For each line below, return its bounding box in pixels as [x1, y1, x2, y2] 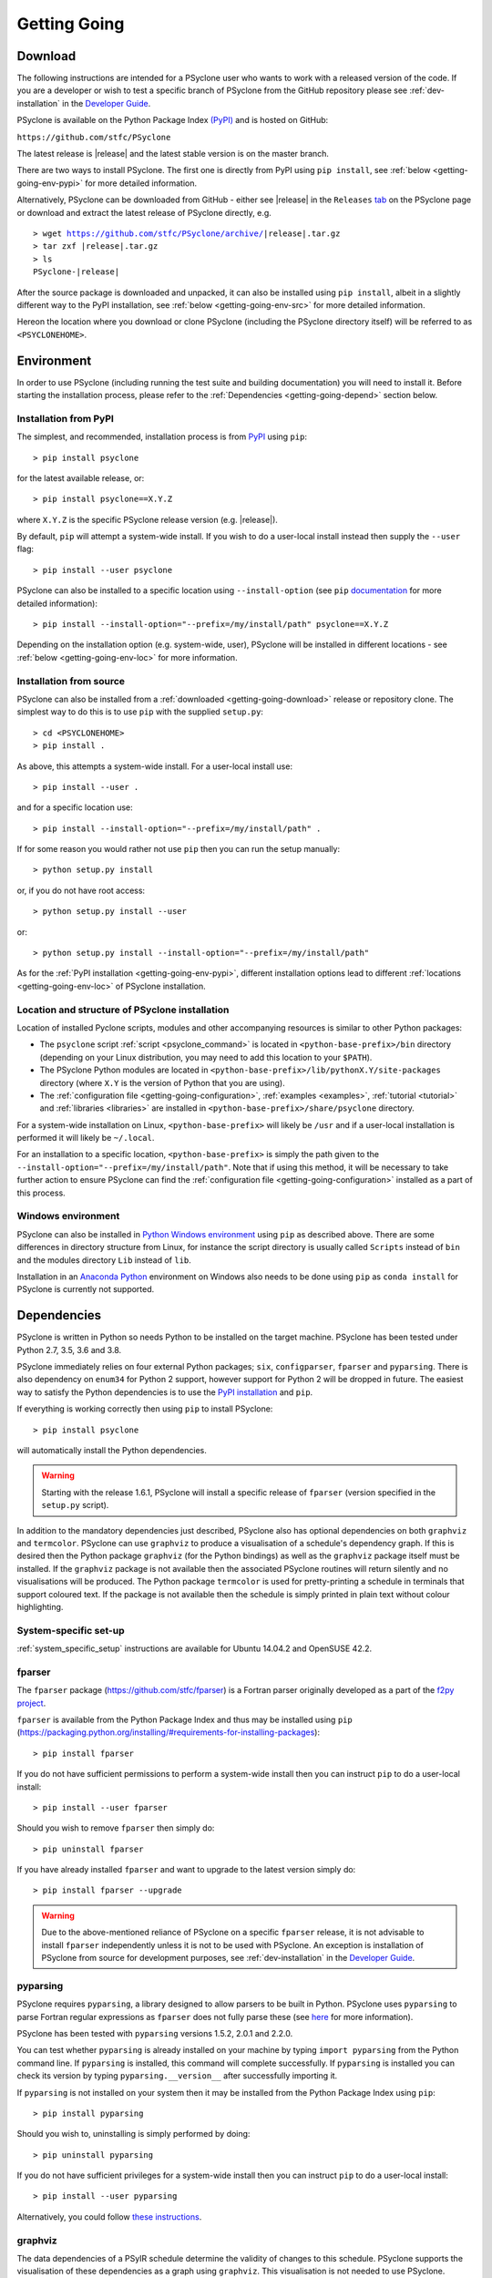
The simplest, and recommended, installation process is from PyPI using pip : [16, 431, 307, 442]
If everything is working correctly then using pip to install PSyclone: [16, 1403, 273, 1414]
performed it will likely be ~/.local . [16, 1133, 155, 1144]
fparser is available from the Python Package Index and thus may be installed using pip [16, 1714, 353, 1725]
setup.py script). [41, 1500, 109, 1511]
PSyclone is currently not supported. [16, 1284, 155, 1295]
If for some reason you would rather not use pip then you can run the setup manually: [16, 844, 341, 855]
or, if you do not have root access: [16, 885, 146, 896]
